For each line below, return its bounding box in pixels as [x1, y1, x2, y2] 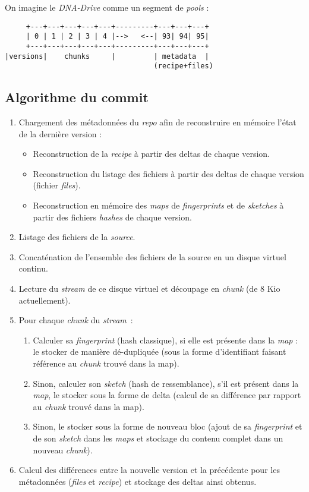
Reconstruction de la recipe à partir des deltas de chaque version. [33, 147, 270, 160]
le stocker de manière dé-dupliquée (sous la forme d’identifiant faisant [33, 345, 286, 358]
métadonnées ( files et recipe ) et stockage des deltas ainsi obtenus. [18, 475, 257, 487]
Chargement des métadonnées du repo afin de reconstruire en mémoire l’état [18, 116, 297, 128]
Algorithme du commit [5, 88, 149, 106]
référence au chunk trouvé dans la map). [33, 357, 179, 369]
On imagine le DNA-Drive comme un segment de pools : [5, 1, 209, 13]
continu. [18, 262, 48, 275]
